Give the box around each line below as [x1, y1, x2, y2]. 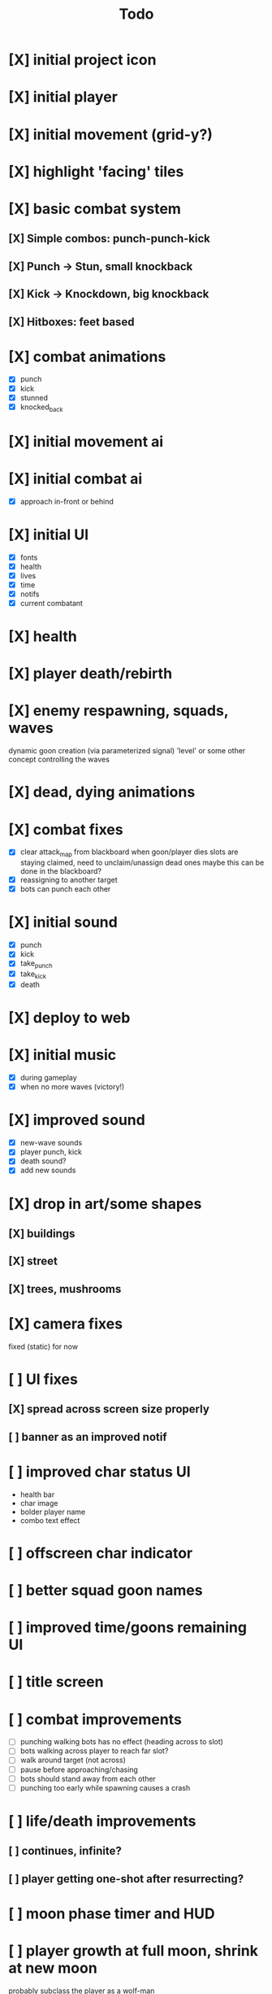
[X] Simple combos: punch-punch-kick [8, 232, 211, 246]
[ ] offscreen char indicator [8, 1543, 193, 1562]
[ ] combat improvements [8, 1710, 183, 1729]
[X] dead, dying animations [8, 783, 196, 801]
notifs [19, 589, 40, 599]
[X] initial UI [8, 526, 89, 543]
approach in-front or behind [19, 496, 114, 506]
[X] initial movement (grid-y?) [8, 125, 214, 143]
